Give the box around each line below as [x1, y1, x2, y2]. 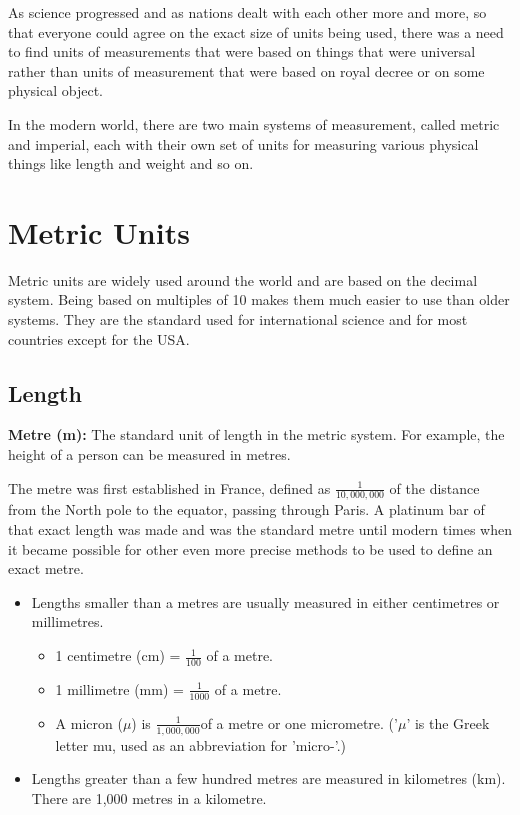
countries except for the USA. [8, 328, 190, 349]
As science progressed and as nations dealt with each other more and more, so [8, 2, 487, 22]
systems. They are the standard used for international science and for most [8, 309, 468, 330]
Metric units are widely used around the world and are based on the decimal [8, 269, 478, 290]
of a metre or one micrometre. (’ [200, 712, 398, 733]
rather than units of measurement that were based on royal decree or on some [8, 60, 485, 81]
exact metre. [8, 558, 84, 579]
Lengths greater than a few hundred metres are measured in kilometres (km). [31, 768, 506, 789]
